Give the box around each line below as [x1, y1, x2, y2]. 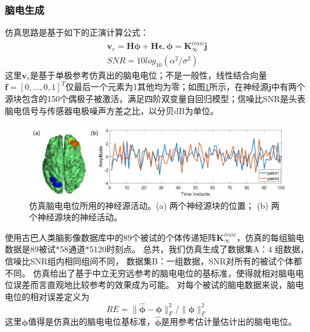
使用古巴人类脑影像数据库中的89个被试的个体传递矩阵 [5, 231, 216, 243]
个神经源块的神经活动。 [29, 211, 122, 223]
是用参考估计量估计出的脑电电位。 [161, 315, 297, 328]
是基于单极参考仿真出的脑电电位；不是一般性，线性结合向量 [30, 68, 267, 81]
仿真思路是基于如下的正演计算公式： [5, 26, 149, 39]
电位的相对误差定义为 [5, 290, 89, 302]
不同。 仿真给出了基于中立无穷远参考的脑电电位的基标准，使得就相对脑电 [5, 266, 295, 279]
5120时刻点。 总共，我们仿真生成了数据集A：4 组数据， [89, 243, 309, 255]
